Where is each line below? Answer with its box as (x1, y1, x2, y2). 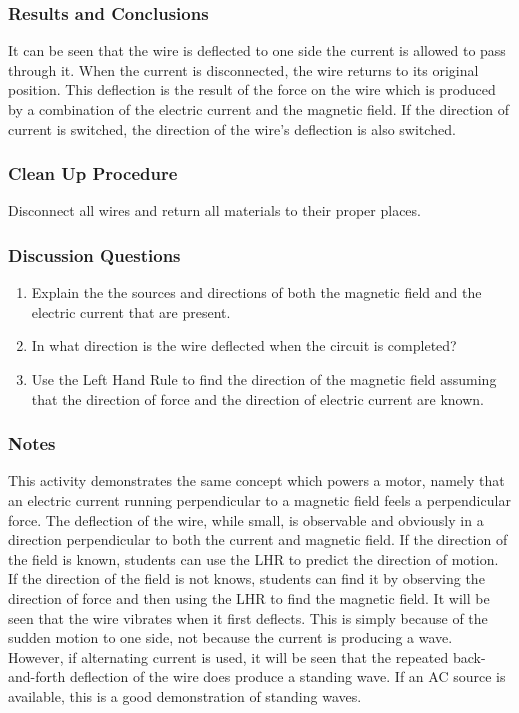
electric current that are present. (31, 301, 231, 322)
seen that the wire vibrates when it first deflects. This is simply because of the (8, 607, 488, 628)
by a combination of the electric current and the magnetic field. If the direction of (8, 99, 510, 119)
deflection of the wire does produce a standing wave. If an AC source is (69, 666, 506, 687)
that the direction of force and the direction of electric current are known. (31, 388, 484, 409)
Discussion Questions (8, 242, 181, 267)
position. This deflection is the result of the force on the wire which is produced (8, 79, 496, 100)
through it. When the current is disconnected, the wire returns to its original (8, 59, 479, 80)
